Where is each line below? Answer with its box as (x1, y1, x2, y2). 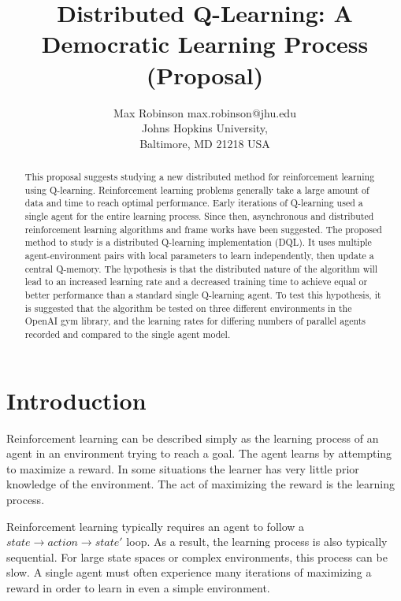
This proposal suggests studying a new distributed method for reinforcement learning (24, 170, 375, 184)
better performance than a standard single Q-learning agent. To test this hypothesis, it (24, 288, 381, 301)
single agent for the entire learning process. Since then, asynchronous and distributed (24, 210, 374, 223)
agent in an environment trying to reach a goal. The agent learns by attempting (6, 445, 392, 462)
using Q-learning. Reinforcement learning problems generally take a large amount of (24, 183, 369, 196)
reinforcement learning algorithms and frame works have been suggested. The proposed (24, 222, 382, 236)
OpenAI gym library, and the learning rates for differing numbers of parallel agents (24, 314, 366, 328)
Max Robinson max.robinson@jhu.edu (113, 104, 296, 121)
